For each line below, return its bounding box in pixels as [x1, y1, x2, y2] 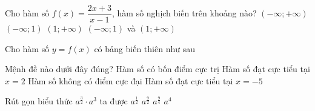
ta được [99, 95, 128, 107]
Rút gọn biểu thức [5, 95, 73, 107]
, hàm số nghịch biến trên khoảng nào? [112, 7, 257, 19]
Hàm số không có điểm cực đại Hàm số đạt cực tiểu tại [28, 74, 233, 87]
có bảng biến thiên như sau [94, 42, 195, 55]
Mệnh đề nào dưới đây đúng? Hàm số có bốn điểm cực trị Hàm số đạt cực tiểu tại [5, 62, 310, 75]
